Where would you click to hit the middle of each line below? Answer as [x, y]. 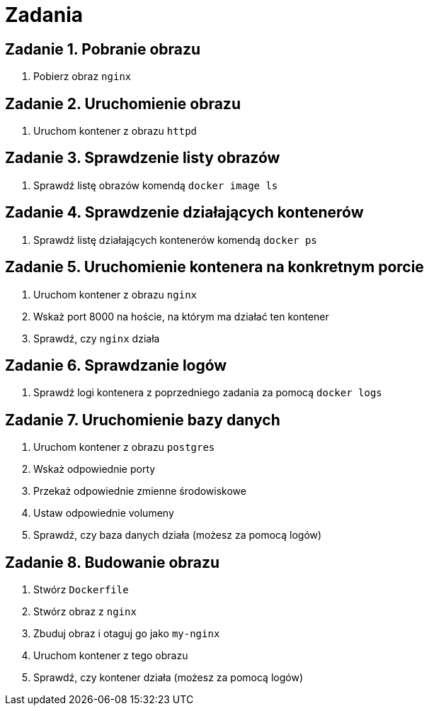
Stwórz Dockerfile [81, 590]
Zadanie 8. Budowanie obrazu [113, 562]
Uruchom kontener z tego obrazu [111, 656]
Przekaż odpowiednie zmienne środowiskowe [140, 491]
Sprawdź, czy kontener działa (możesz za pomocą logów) [168, 678]
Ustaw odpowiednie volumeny [104, 513]
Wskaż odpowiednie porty [95, 469]
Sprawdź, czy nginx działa [97, 338]
